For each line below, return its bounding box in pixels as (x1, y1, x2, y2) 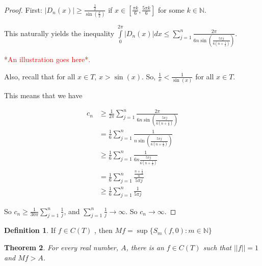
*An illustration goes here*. (4, 53, 91, 64)
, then (94, 225, 113, 235)
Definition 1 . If (4, 225, 56, 235)
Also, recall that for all (4, 71, 75, 81)
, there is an (126, 242, 164, 252)
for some (158, 4, 185, 15)
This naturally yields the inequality (4, 27, 115, 38)
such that (203, 242, 231, 252)
